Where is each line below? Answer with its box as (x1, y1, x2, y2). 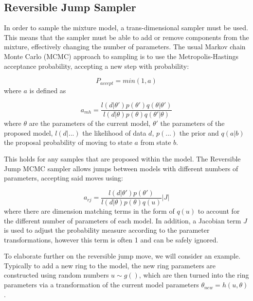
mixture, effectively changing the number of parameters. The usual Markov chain (4, 41, 246, 52)
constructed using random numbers (4, 270, 109, 280)
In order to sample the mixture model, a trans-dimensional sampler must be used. (4, 22, 248, 33)
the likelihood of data (82, 127, 146, 138)
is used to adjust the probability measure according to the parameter (4, 225, 210, 235)
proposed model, (4, 127, 53, 138)
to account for (198, 205, 240, 216)
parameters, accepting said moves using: (4, 173, 123, 183)
